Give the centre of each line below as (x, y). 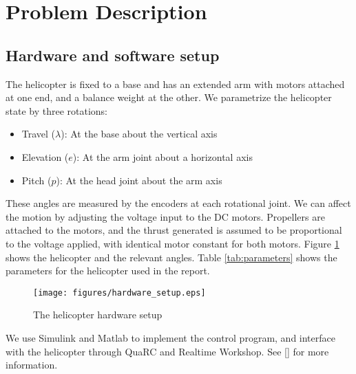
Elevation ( (45, 156)
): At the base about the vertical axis (139, 134)
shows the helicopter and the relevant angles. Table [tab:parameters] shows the (171, 257)
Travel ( (39, 134)
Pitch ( (36, 180)
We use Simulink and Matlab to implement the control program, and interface (170, 337)
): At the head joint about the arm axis (139, 180)
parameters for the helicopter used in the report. (108, 271)
